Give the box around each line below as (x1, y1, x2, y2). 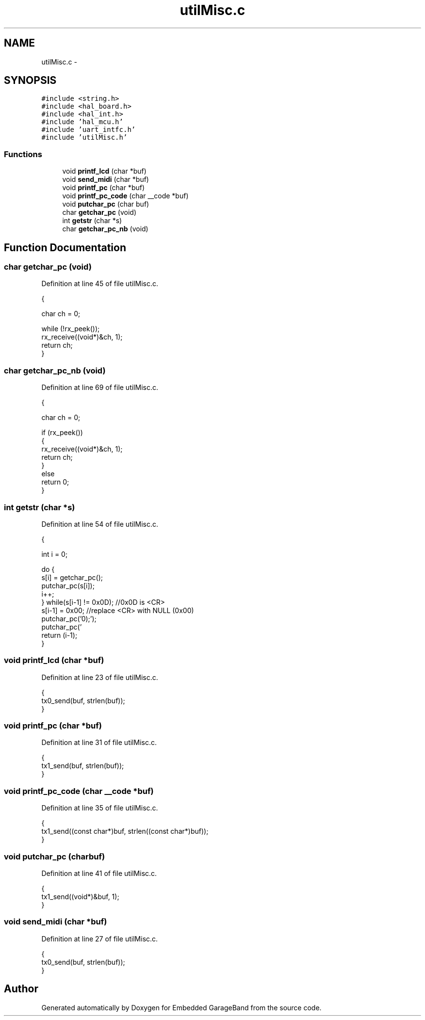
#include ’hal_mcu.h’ (41, 118, 123, 126)
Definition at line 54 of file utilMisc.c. (41, 519, 158, 528)
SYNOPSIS (4, 74, 57, 87)
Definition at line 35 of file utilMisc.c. (41, 804, 158, 812)
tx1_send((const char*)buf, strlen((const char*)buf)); (41, 827, 209, 836)
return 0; (41, 478, 69, 486)
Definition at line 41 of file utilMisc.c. (41, 869, 157, 877)
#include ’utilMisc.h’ (41, 133, 128, 142)
